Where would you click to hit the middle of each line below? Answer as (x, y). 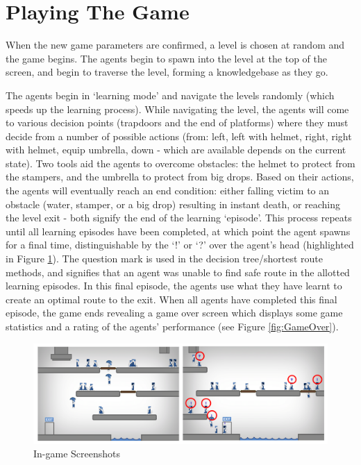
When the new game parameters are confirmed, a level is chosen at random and (175, 45)
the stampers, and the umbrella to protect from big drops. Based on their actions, (180, 177)
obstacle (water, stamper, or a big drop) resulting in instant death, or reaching (173, 204)
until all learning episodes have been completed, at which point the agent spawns (178, 231)
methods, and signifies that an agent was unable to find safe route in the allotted (178, 272)
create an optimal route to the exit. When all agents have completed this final (171, 299)
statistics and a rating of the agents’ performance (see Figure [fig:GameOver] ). (172, 326)
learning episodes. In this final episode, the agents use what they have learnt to (174, 286)
